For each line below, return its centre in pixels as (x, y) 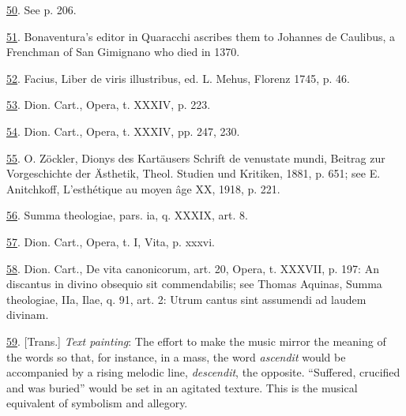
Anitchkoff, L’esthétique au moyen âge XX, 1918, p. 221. (143, 188)
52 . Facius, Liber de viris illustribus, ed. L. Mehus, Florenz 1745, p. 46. (178, 78)
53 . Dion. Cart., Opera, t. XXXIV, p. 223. (109, 105)
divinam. (28, 315)
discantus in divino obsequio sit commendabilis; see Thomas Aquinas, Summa (194, 284)
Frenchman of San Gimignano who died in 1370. (123, 52)
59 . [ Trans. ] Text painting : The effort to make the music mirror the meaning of (196, 341)
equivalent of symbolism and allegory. (97, 403)
